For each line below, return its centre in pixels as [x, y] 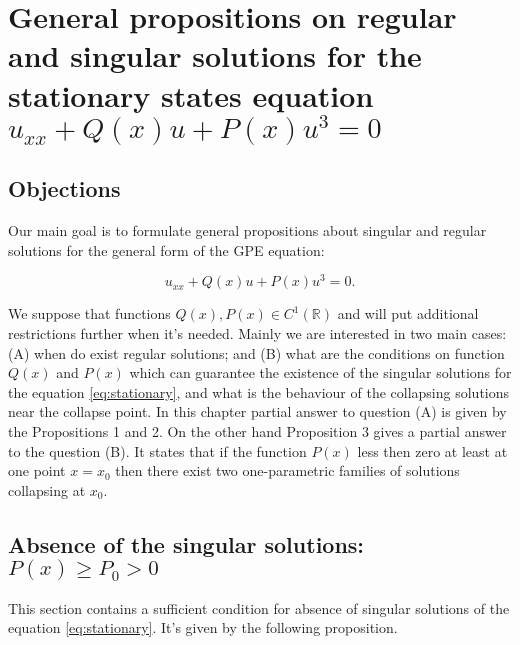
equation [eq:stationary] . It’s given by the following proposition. [203, 627]
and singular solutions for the [215, 55]
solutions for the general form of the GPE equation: [166, 249]
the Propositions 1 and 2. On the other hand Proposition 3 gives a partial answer [257, 430]
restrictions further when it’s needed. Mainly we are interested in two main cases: [257, 332]
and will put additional [408, 313]
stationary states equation [191, 94]
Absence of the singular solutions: [186, 543]
